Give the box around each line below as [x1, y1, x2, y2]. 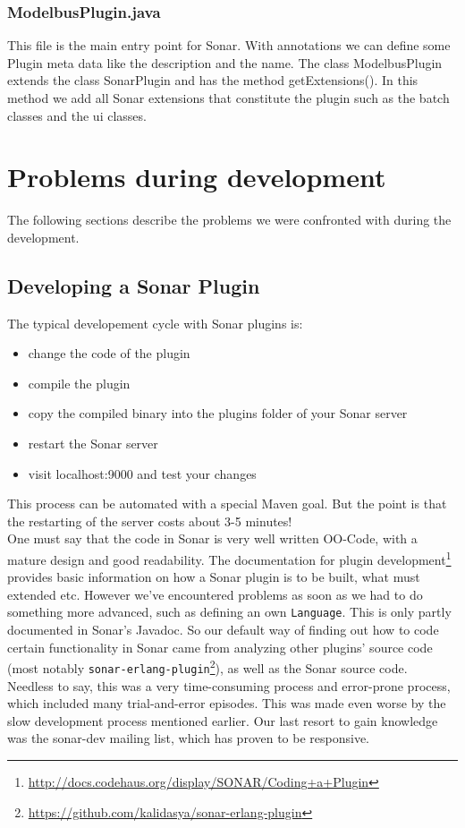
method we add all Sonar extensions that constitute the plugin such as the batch [7, 89, 450, 107]
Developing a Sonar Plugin [7, 271, 260, 299]
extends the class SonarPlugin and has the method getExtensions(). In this [7, 71, 418, 90]
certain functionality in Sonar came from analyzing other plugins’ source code [7, 637, 433, 656]
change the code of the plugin [28, 344, 190, 363]
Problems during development [7, 158, 386, 195]
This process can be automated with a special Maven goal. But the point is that [7, 494, 447, 513]
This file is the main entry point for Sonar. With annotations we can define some [7, 36, 451, 55]
